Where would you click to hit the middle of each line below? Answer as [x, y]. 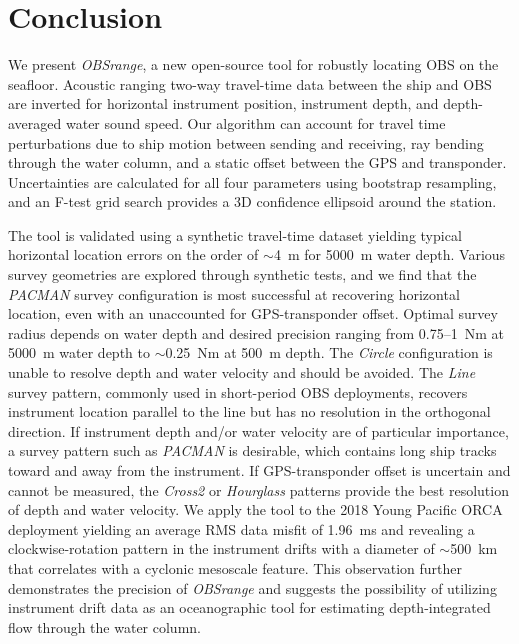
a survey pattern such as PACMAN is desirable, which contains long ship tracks [252, 450]
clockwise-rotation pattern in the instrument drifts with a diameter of [221, 548]
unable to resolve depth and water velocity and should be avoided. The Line [242, 372]
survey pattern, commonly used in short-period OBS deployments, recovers [238, 391]
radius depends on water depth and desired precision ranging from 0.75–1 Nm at [256, 332]
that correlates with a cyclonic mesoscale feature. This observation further [235, 567]
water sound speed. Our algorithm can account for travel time [255, 122]
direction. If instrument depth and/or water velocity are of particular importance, [258, 430]
